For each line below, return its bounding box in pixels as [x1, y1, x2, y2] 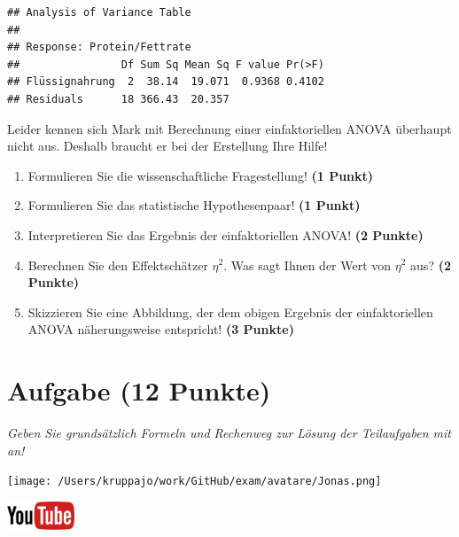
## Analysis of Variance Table [7, 6, 191, 19]
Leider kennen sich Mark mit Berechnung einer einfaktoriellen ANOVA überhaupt [7, 119, 452, 137]
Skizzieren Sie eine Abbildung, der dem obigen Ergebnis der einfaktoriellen [27, 302, 433, 321]
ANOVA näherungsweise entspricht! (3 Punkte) [27, 320, 294, 339]
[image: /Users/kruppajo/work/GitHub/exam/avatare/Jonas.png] [7, 475, 382, 488]
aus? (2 [410, 255, 451, 274]
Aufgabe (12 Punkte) [7, 372, 271, 409]
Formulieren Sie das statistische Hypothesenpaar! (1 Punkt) [27, 196, 361, 214]
